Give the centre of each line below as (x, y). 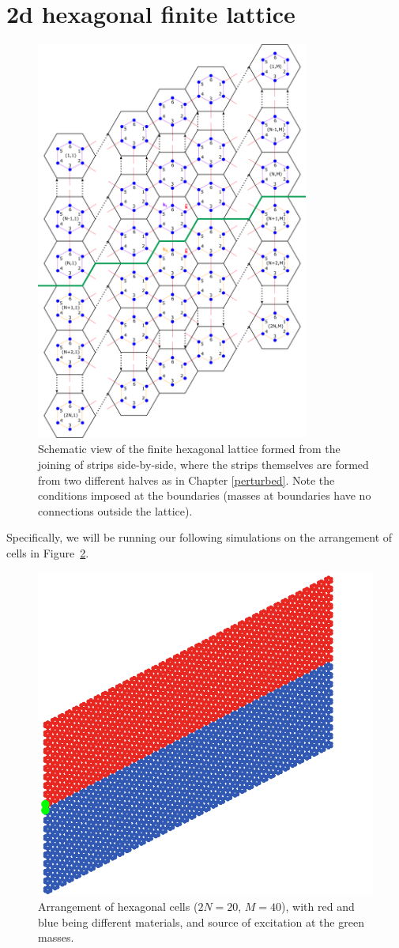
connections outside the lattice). (115, 510)
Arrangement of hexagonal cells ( (118, 906)
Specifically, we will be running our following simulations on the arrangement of (199, 537)
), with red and (318, 906)
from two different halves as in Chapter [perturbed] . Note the (186, 480)
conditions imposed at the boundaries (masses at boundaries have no (205, 495)
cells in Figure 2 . (48, 552)
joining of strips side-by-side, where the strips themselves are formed (203, 464)
